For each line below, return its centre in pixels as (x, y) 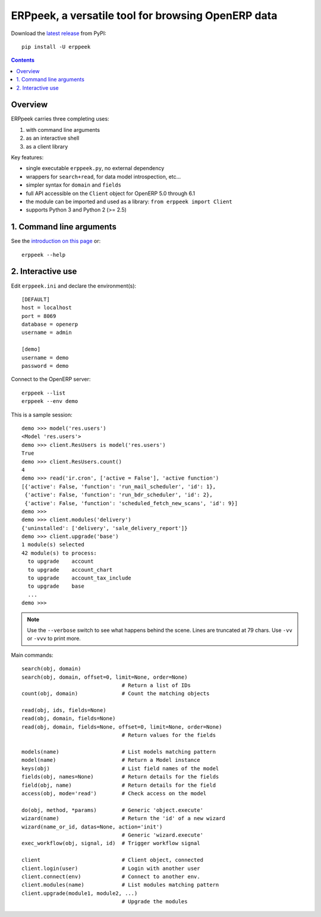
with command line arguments (63, 130)
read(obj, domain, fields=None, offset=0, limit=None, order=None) (122, 727)
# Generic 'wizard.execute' (162, 835)
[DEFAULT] (36, 299)
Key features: (27, 157)
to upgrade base (56, 586)
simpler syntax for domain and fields (74, 185)
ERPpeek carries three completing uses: (60, 119)
